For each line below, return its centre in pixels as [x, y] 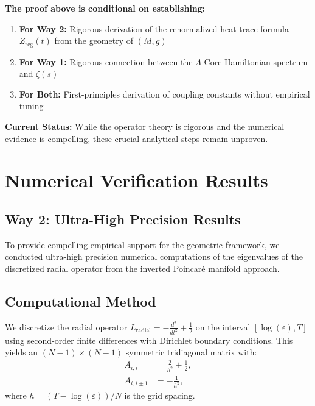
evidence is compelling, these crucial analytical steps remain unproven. [137, 138]
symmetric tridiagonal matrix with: [191, 352]
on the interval [223, 326]
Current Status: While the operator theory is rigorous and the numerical [145, 126]
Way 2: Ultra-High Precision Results [123, 219]
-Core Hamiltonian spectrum [254, 61]
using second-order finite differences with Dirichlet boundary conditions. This [149, 340]
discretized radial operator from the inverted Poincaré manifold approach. [142, 268]
